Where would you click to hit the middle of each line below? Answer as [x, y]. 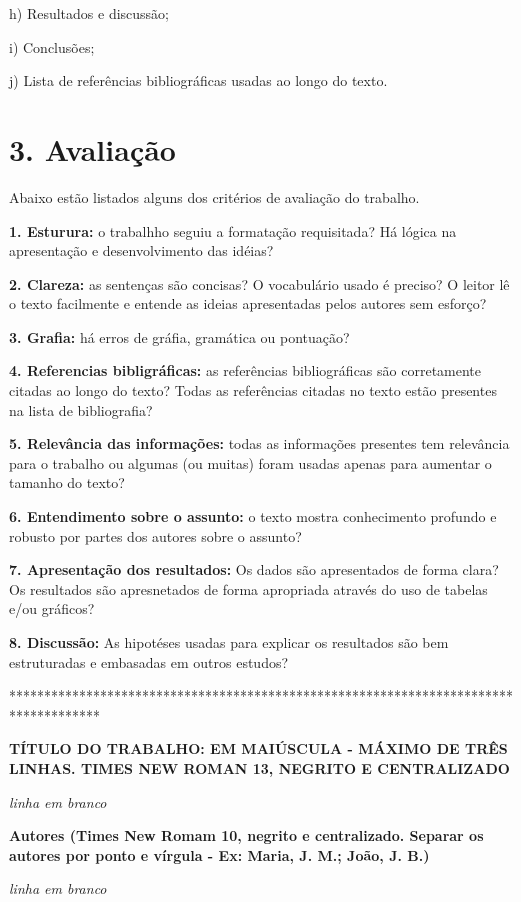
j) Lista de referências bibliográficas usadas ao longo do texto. [198, 80]
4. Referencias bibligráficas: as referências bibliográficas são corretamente [245, 370]
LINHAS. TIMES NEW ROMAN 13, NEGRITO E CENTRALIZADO [259, 767]
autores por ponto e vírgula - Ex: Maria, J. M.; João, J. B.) [219, 854]
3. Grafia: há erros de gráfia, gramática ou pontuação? [179, 336]
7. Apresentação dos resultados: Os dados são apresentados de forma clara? [254, 569]
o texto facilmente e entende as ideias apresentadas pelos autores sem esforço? [248, 303]
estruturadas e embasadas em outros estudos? [149, 661]
